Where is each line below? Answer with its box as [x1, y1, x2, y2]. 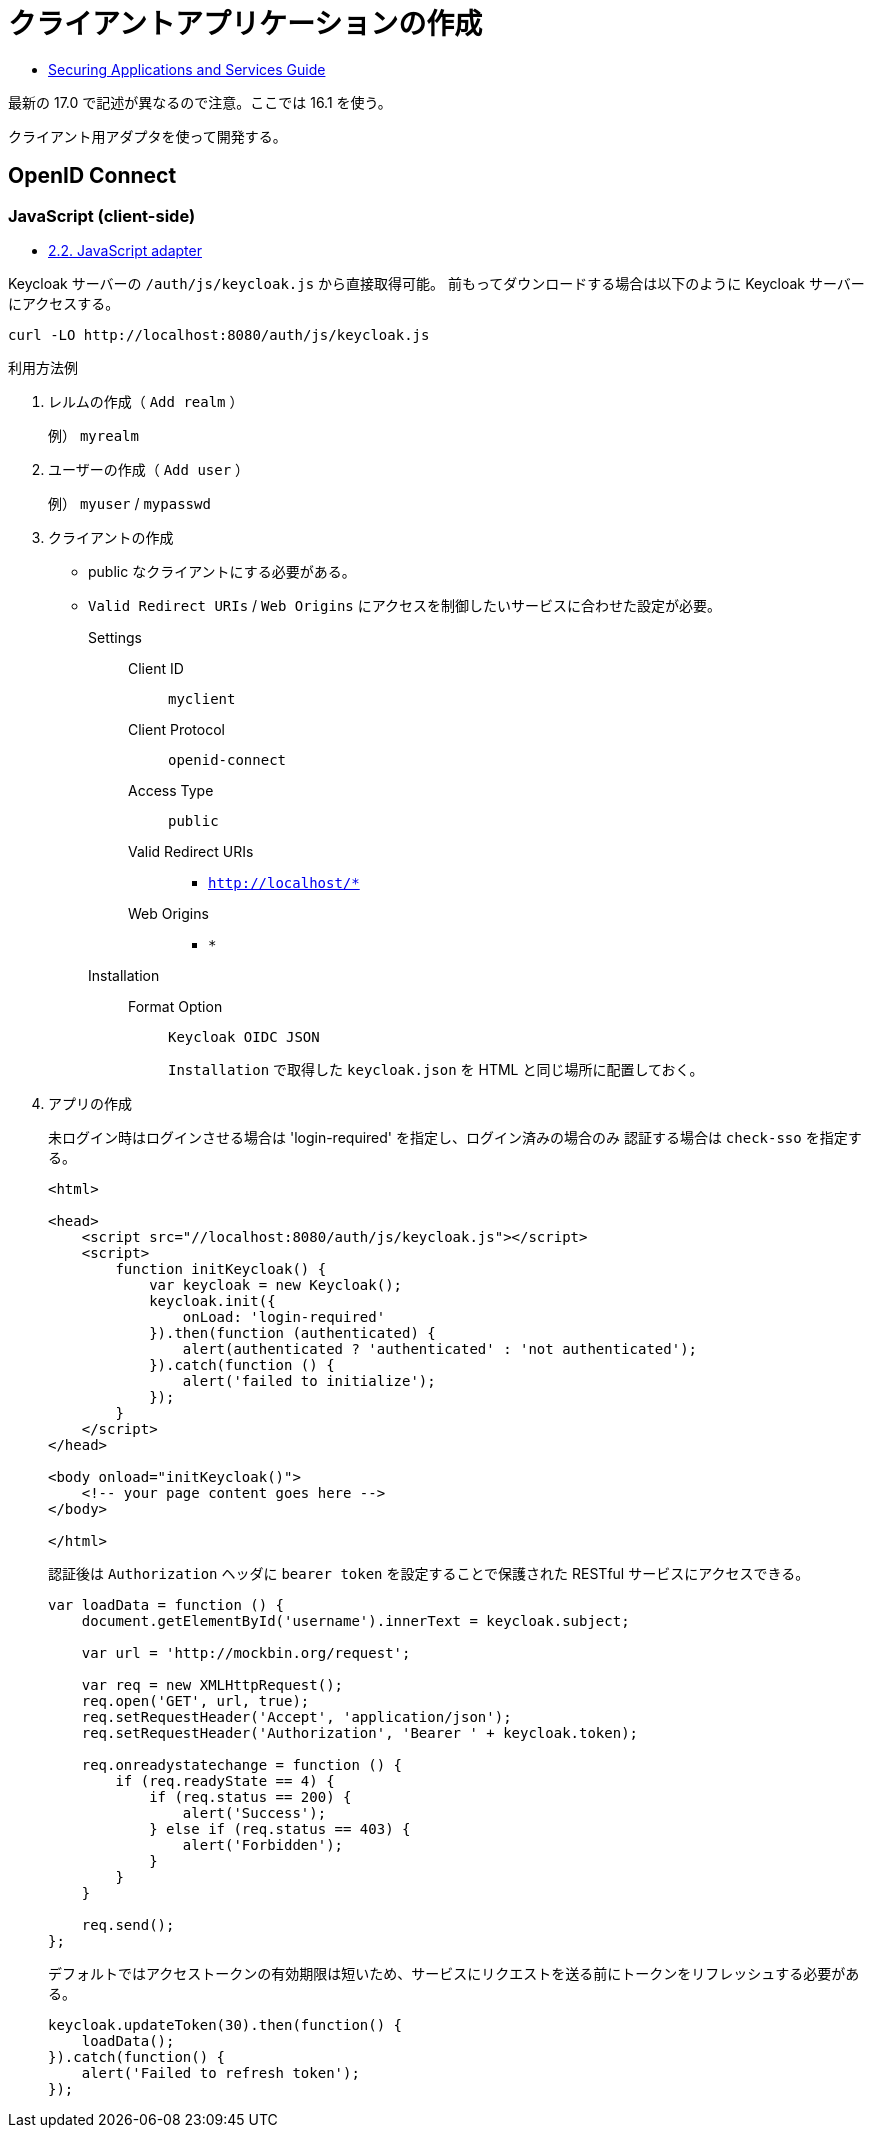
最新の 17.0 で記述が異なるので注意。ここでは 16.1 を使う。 [8, 93, 392, 111]
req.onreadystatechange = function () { [81, 1756, 403, 1773]
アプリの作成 [48, 1094, 132, 1112]
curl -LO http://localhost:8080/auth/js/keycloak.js [8, 326, 430, 343]
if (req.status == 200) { [149, 1788, 352, 1805]
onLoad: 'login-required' [182, 1308, 386, 1325]
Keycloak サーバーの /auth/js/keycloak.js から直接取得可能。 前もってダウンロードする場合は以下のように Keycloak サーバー [8, 274, 865, 292]
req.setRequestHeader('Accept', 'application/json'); [81, 1708, 512, 1725]
